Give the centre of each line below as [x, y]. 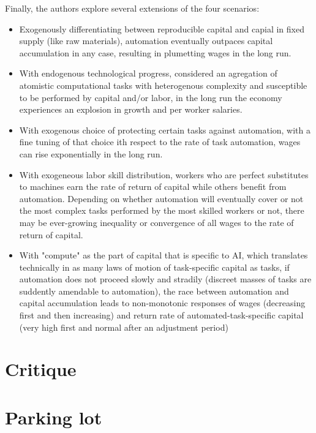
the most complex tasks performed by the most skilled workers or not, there [162, 210]
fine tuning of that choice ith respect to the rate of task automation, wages [160, 142]
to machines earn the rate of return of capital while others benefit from [153, 186]
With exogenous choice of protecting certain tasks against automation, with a [165, 130]
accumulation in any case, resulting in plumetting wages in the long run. [155, 52]
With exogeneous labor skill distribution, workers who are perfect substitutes [164, 174]
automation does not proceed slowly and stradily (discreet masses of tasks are [165, 279]
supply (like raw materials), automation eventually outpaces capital [146, 41]
